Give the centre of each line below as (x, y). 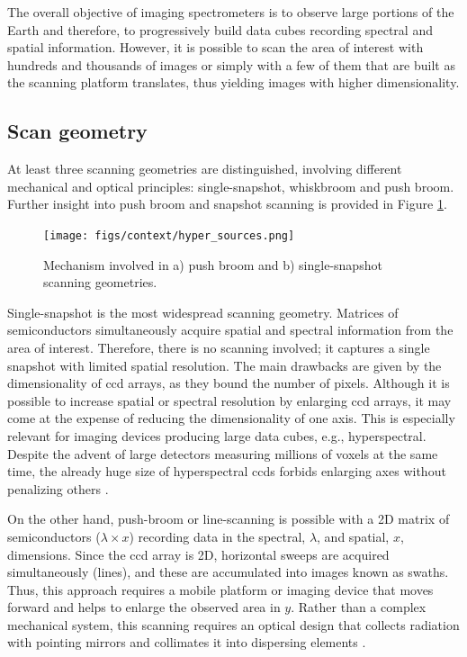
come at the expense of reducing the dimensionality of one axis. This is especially (231, 418)
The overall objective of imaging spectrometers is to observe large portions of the (231, 12)
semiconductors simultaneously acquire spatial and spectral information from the (230, 330)
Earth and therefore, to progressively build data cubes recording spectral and (220, 29)
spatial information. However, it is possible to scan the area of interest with (216, 47)
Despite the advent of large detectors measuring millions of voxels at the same (223, 453)
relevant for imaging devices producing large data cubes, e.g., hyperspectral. (217, 435)
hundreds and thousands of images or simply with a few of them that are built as (231, 64)
